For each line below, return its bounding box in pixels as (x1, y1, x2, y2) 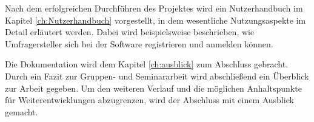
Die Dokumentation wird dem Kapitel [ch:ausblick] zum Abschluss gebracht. (5, 58, 289, 70)
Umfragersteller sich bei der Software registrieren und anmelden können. (5, 37, 273, 50)
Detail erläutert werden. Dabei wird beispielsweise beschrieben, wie (5, 25, 255, 38)
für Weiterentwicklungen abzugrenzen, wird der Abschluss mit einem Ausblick (5, 93, 294, 106)
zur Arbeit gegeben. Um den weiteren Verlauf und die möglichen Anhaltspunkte (5, 81, 302, 94)
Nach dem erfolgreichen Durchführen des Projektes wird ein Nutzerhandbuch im (5, 2, 303, 14)
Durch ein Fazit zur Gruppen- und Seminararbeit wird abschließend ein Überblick (5, 69, 309, 82)
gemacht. (5, 105, 38, 118)
